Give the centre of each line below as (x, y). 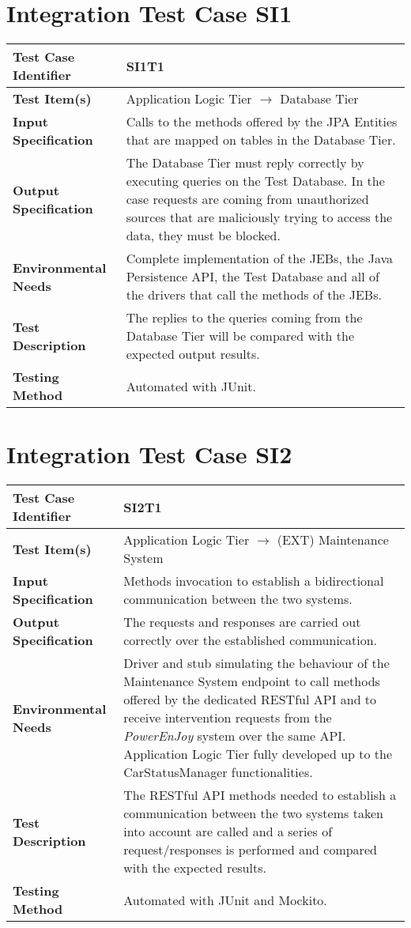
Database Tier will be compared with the (240, 336)
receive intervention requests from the (228, 718)
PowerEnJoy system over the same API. (235, 736)
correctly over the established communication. (250, 640)
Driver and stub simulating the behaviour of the (256, 663)
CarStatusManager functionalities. (218, 772)
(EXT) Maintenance (333, 540)
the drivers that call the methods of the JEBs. (254, 295)
